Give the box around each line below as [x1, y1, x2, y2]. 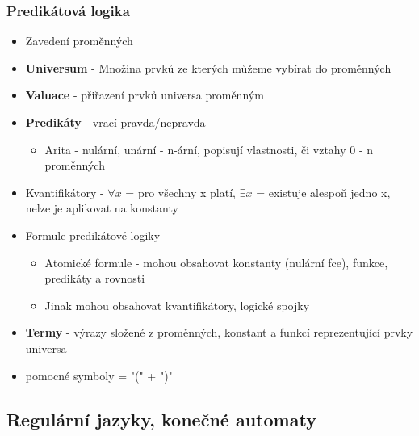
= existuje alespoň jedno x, [256, 183, 391, 200]
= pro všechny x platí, [125, 183, 236, 200]
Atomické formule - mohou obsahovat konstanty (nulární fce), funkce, [44, 254, 388, 270]
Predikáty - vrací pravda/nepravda [25, 114, 206, 130]
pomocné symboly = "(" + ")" [25, 367, 173, 384]
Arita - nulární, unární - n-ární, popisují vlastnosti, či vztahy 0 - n [44, 140, 374, 157]
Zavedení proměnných [25, 32, 133, 49]
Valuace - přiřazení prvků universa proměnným [25, 86, 264, 103]
